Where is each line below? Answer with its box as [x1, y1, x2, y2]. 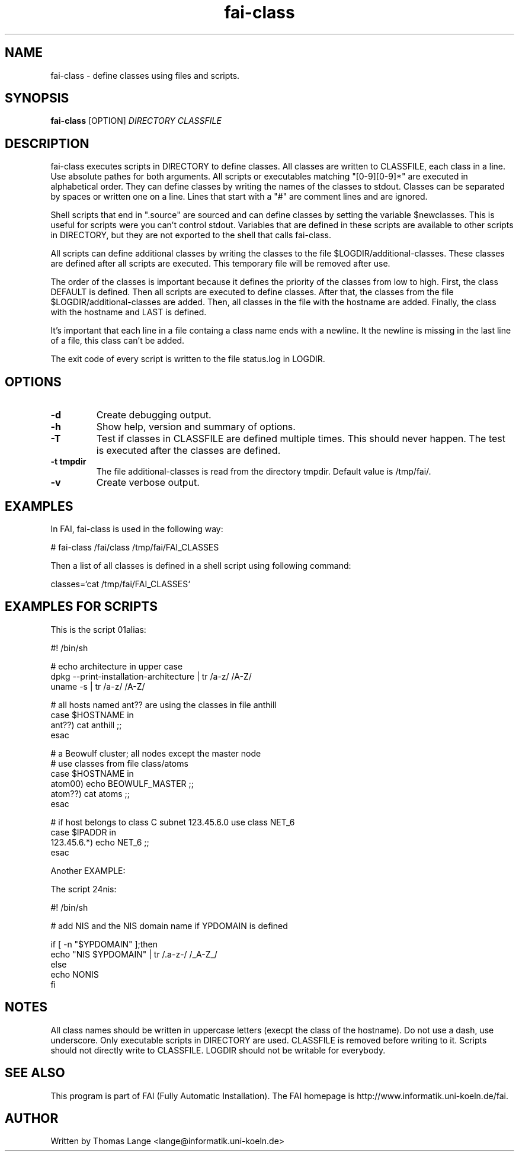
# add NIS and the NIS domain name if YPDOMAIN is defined [50, 920, 288, 931]
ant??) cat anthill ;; [50, 719, 122, 730]
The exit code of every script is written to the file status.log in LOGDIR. [50, 354, 325, 364]
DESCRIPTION [5, 136, 89, 151]
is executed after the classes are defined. [96, 444, 281, 457]
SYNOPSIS [5, 91, 69, 106]
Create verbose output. [96, 476, 200, 489]
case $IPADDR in [50, 827, 117, 837]
